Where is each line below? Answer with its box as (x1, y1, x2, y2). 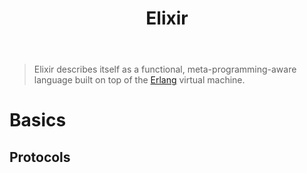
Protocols (9, 148, 71, 166)
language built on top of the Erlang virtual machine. (33, 74, 246, 86)
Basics (9, 109, 67, 132)
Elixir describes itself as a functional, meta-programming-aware (33, 63, 297, 76)
